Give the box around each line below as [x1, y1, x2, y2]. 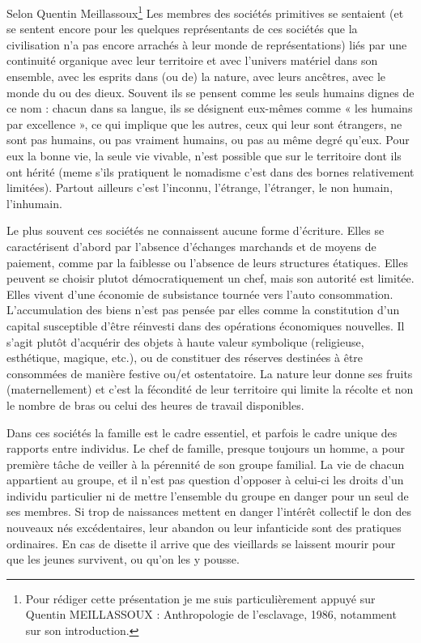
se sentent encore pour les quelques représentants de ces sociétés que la [6, 20, 358, 37]
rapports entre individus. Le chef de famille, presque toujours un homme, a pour [6, 440, 405, 457]
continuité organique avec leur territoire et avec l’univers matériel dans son [6, 52, 378, 69]
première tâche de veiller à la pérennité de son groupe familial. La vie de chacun [6, 455, 405, 472]
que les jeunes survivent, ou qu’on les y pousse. [6, 551, 240, 568]
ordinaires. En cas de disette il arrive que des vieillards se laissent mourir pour [6, 534, 396, 551]
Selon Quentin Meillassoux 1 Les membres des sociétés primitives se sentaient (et [6, 2, 404, 21]
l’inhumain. [6, 194, 62, 211]
